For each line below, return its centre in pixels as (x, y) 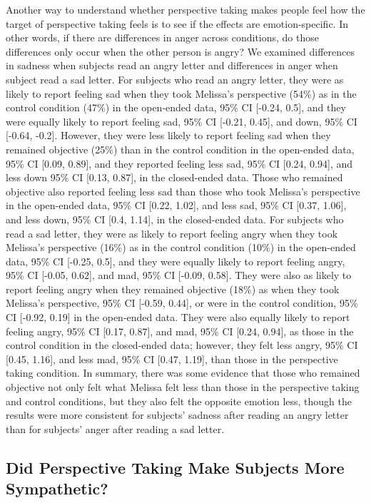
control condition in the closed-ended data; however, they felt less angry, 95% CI (182, 345)
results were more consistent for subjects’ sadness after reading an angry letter (177, 415)
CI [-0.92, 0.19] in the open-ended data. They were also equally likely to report (178, 317)
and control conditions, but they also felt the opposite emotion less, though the (179, 401)
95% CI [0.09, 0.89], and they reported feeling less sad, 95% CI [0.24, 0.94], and (179, 163)
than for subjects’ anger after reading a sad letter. (115, 428)
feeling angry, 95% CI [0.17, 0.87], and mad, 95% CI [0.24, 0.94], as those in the (180, 331)
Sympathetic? (57, 488)
